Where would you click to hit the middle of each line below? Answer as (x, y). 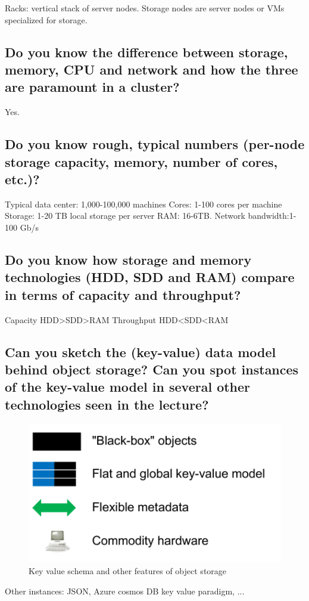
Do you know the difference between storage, (146, 52)
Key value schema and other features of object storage (128, 570)
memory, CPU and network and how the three (152, 69)
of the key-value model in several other (128, 387)
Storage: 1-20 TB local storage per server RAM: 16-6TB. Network (125, 216)
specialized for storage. (46, 19)
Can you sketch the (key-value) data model (141, 351)
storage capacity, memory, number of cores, (141, 161)
